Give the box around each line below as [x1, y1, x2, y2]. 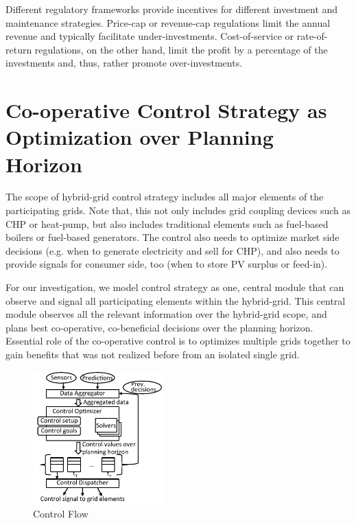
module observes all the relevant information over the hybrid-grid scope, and [5, 307, 327, 321]
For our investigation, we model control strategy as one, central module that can [5, 280, 344, 294]
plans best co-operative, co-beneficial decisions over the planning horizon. [5, 320, 313, 334]
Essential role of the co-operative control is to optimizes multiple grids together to [5, 334, 351, 348]
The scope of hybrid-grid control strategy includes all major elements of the [5, 189, 324, 204]
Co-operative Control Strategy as [5, 96, 327, 124]
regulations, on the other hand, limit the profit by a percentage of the [34, 42, 328, 56]
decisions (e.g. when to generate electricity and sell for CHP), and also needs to [5, 243, 340, 257]
